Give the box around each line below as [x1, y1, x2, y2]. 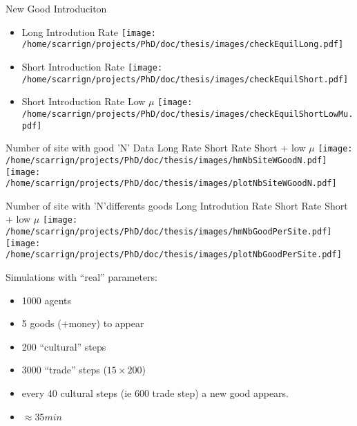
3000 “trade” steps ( [21, 362, 107, 377]
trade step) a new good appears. [152, 386, 289, 400]
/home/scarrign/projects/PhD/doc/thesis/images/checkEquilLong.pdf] [21, 39, 344, 50]
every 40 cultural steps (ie [21, 386, 132, 400]
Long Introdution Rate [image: [21, 24, 156, 39]
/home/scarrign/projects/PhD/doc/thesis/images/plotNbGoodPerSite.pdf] [6, 250, 342, 260]
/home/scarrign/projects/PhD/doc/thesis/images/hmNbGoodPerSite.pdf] [6, 227, 332, 237]
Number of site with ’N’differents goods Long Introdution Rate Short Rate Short [6, 198, 348, 212]
